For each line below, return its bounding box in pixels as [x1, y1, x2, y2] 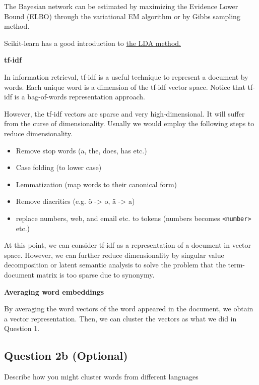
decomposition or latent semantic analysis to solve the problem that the [4, 259, 226, 270]
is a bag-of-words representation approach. [14, 91, 146, 102]
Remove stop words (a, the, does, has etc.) [16, 145, 147, 155]
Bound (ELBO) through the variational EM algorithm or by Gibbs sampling [4, 11, 240, 21]
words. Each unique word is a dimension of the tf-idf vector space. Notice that [4, 81, 245, 92]
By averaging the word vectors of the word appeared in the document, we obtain [4, 303, 253, 314]
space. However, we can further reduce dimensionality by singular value [4, 249, 224, 260]
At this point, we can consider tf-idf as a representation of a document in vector [4, 240, 251, 250]
